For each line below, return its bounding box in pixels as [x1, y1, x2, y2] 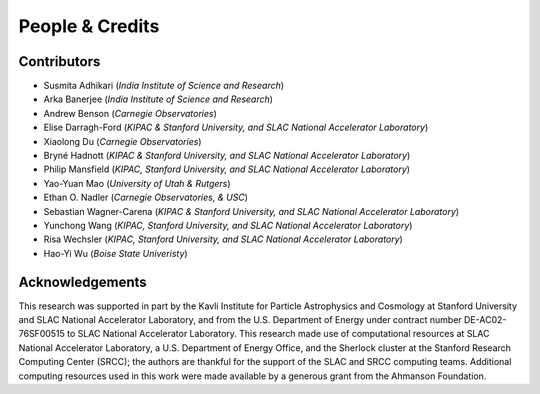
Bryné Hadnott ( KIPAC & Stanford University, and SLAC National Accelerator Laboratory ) [43, 150, 411, 162]
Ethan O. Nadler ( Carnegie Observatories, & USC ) [43, 191, 249, 204]
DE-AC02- [463, 314, 507, 326]
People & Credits [18, 15, 160, 37]
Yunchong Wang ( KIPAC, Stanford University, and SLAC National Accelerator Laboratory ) [43, 219, 413, 231]
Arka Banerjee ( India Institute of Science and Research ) [43, 93, 274, 105]
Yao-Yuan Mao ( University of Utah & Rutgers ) [43, 177, 231, 189]
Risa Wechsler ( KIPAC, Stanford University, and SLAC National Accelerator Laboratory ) [43, 233, 404, 245]
